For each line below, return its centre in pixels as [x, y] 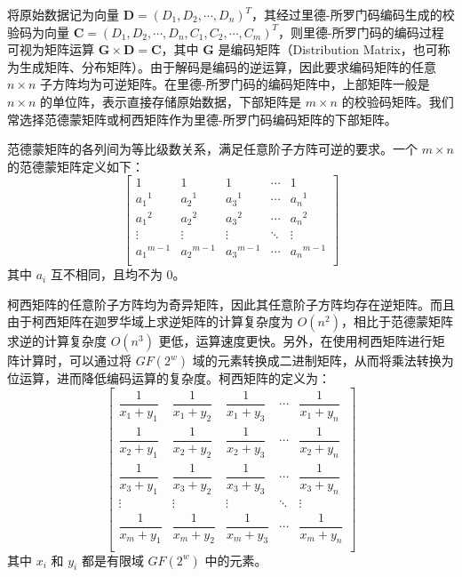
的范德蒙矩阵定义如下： [76, 166]
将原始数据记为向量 [63, 14]
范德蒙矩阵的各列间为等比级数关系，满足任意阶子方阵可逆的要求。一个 [212, 149]
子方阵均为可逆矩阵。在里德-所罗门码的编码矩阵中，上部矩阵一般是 [235, 84]
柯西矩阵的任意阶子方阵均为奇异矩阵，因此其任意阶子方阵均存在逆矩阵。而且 [231, 304]
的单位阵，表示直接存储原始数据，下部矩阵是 [171, 101]
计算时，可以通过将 [75, 361]
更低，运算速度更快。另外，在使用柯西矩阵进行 [295, 341]
